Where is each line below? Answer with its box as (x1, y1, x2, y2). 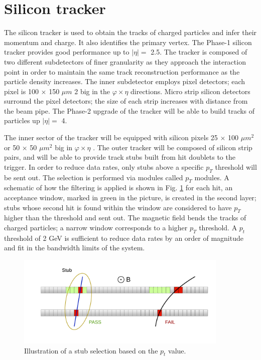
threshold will (215, 161, 257, 172)
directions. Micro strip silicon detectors (130, 86, 250, 96)
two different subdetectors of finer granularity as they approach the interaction (4, 56, 246, 67)
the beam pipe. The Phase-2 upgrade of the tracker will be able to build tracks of (4, 105, 255, 116)
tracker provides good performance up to (4, 47, 129, 57)
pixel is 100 (4, 86, 39, 96)
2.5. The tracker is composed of (151, 47, 247, 57)
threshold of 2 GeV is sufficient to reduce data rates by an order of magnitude (4, 232, 243, 243)
